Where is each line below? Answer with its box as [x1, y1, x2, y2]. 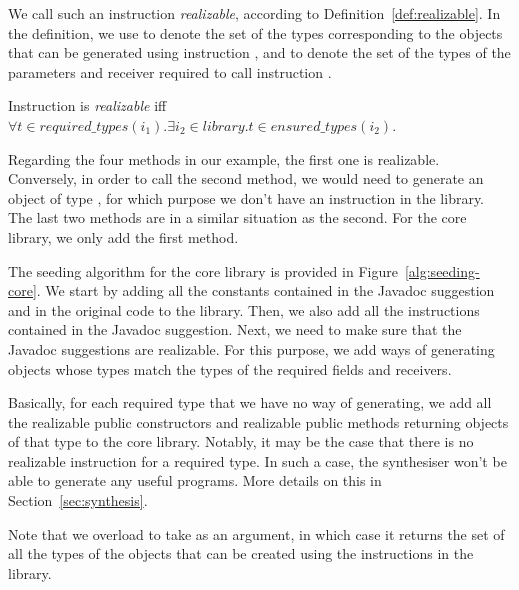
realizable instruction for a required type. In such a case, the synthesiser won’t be [8, 450, 507, 471]
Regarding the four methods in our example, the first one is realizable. [8, 148, 440, 169]
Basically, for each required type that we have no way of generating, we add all [8, 392, 492, 413]
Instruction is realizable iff [8, 95, 167, 116]
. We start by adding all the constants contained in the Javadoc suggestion [36, 280, 495, 301]
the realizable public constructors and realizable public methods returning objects [8, 411, 509, 432]
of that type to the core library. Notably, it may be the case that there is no [8, 431, 474, 452]
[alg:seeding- [404, 260, 480, 281]
